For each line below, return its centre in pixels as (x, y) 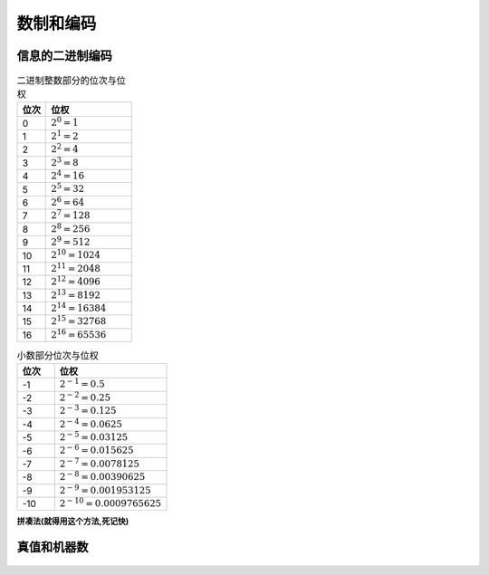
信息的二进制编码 (64, 56)
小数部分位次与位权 (58, 356)
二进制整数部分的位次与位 (72, 81)
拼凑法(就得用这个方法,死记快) (73, 522)
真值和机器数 (53, 547)
